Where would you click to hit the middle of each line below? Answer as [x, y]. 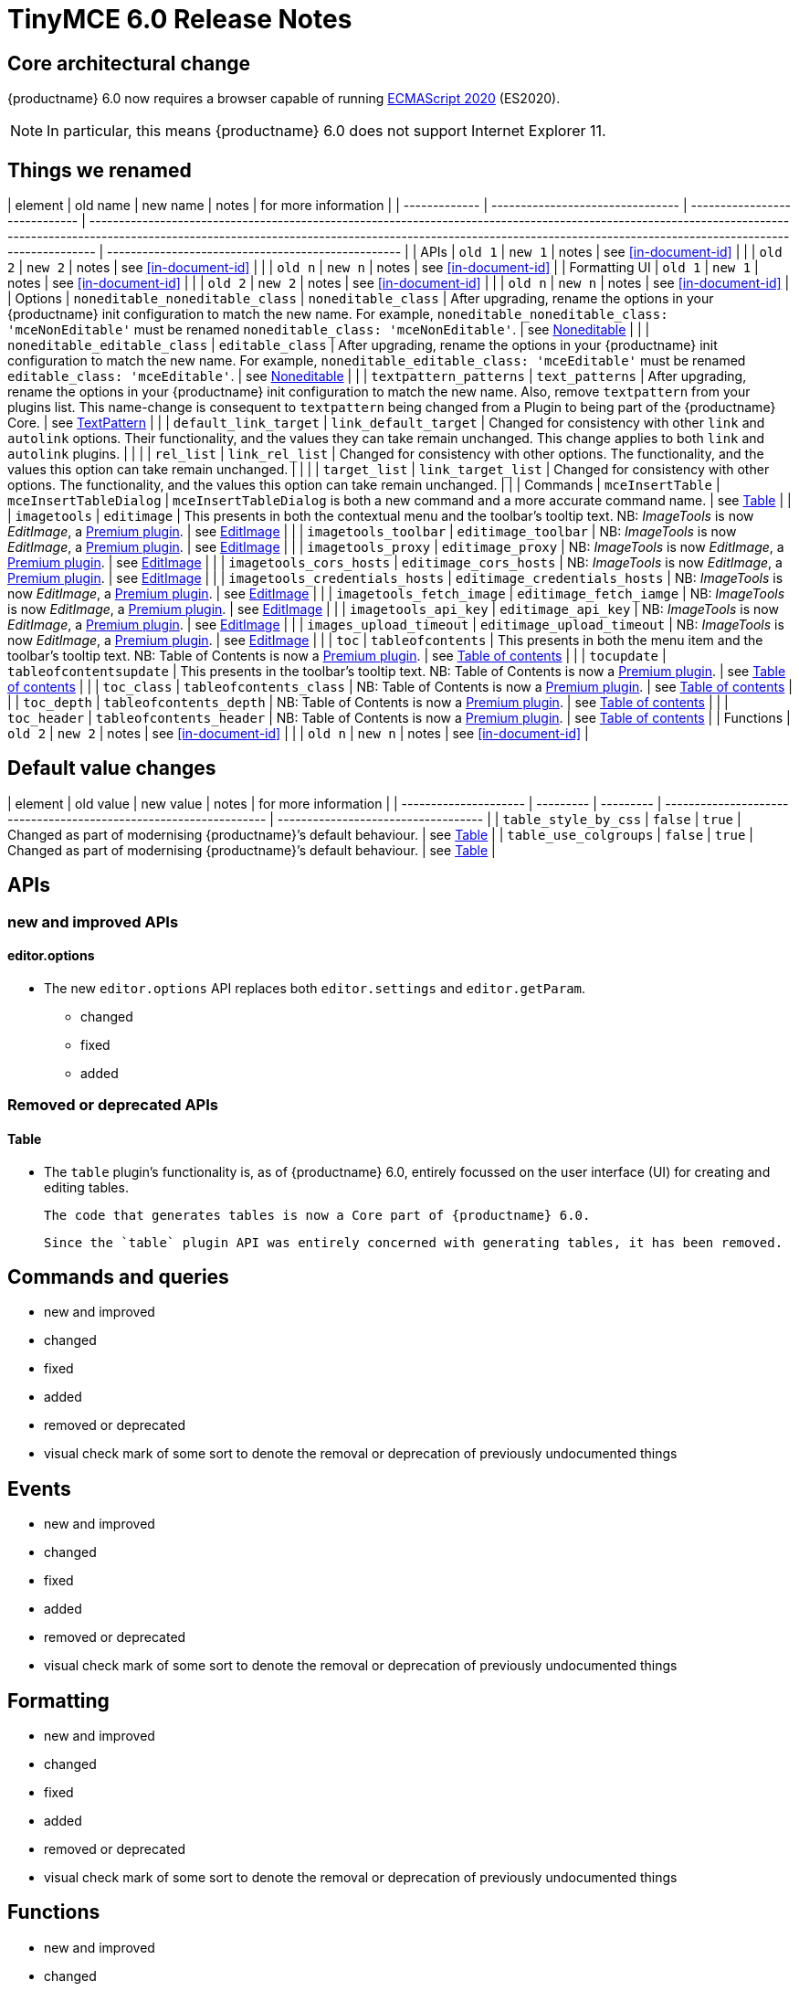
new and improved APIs [93, 921]
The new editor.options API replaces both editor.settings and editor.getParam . [315, 988]
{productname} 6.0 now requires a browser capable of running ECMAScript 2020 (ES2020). [284, 99]
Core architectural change [129, 63]
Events [39, 1488]
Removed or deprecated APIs [113, 1105]
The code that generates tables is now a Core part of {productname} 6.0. [317, 1215]
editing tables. [86, 1187]
